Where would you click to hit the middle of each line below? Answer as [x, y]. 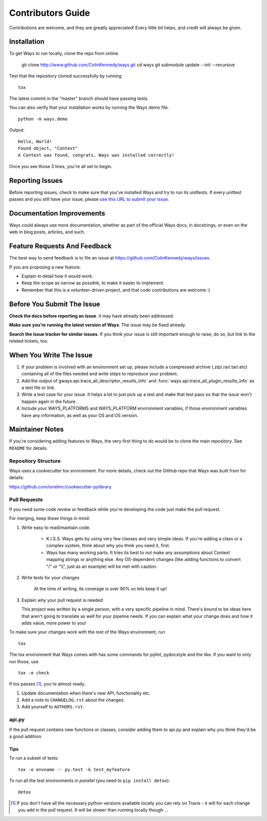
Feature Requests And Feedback [60, 246]
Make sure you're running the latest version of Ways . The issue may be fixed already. [98, 325]
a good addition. [26, 736]
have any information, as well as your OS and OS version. [80, 415]
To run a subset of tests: [34, 758]
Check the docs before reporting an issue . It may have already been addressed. [91, 316]
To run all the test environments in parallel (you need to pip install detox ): [89, 780]
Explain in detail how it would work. [57, 276]
